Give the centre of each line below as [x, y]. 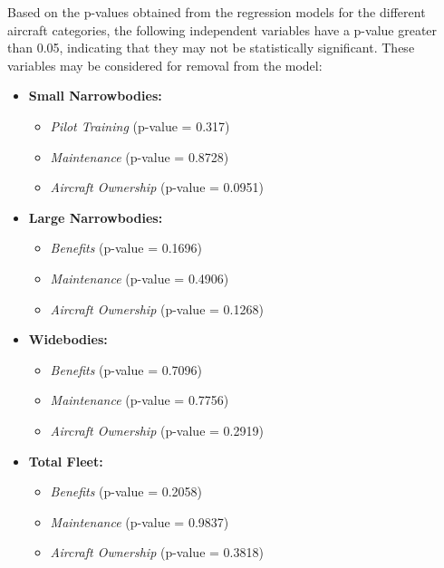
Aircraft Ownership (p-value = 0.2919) [157, 430]
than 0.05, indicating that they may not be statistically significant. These [211, 48]
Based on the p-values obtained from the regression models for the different [217, 12]
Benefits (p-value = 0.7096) [126, 369]
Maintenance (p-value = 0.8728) [140, 156]
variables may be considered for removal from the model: [165, 65]
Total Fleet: [66, 461]
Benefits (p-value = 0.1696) [126, 248]
